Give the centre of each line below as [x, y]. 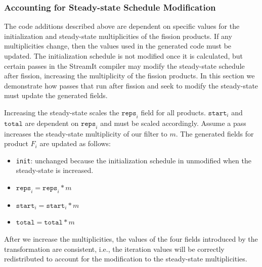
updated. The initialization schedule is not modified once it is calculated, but [123, 56]
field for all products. [173, 112]
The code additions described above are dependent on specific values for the [122, 26]
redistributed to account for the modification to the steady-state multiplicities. [126, 259]
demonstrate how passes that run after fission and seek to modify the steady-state [131, 85]
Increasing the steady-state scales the [62, 112]
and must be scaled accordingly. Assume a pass [173, 123]
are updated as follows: [75, 143]
